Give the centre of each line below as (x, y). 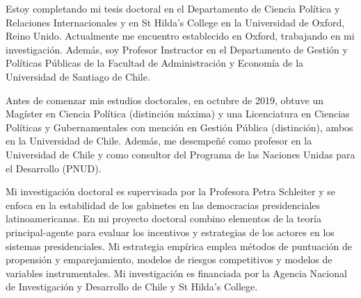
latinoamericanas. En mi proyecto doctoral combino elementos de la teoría (163, 218)
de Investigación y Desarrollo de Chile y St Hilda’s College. (132, 287)
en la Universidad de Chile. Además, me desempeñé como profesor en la (159, 141)
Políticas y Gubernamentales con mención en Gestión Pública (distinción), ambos (179, 127)
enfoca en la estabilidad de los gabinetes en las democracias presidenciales (163, 205)
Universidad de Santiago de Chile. (78, 76)
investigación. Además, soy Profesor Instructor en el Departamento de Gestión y (177, 49)
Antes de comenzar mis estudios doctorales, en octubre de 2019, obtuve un (165, 100)
